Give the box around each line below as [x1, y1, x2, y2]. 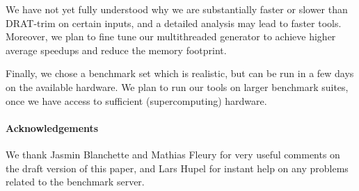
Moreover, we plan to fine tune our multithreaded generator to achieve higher [6, 29, 336, 44]
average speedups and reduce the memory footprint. [6, 42, 227, 57]
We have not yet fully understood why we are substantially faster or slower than [6, 2, 348, 16]
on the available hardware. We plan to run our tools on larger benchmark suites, [6, 79, 349, 94]
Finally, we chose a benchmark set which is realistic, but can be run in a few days [6, 66, 354, 81]
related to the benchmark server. [6, 174, 145, 189]
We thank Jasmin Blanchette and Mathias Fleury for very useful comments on [6, 147, 340, 161]
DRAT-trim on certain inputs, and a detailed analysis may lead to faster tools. [6, 15, 342, 30]
